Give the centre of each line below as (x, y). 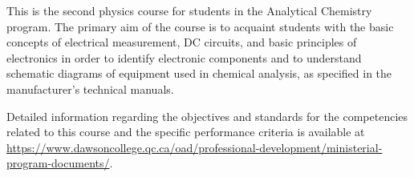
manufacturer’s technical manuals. (90, 88)
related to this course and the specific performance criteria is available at (186, 132)
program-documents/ (58, 163)
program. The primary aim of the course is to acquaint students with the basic (200, 26)
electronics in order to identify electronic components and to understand (184, 57)
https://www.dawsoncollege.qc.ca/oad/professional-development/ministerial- (195, 147)
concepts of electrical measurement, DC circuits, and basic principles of (182, 42)
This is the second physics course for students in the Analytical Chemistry (189, 10)
